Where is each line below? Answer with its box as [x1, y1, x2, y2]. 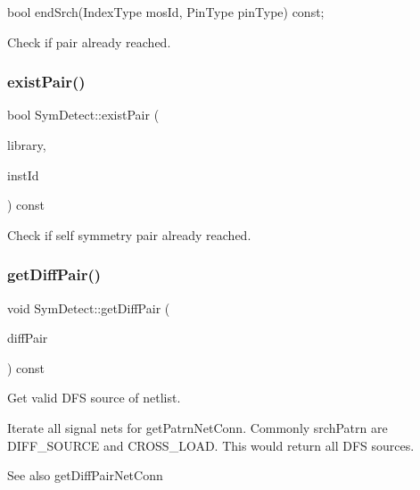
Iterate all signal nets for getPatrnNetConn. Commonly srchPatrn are [7, 418, 388, 436]
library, [7, 136, 46, 154]
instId [7, 165, 39, 184]
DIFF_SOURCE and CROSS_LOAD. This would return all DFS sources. [7, 436, 415, 454]
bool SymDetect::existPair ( [7, 105, 160, 124]
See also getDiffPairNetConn [7, 466, 163, 485]
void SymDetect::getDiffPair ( [7, 298, 170, 317]
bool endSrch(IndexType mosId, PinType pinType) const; [7, 3, 325, 21]
